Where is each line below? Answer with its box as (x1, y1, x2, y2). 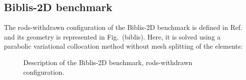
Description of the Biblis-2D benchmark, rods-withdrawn (23, 57, 193, 67)
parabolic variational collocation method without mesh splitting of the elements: (4, 41, 243, 51)
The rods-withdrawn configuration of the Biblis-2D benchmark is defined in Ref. (4, 22, 243, 32)
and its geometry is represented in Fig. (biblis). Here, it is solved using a (4, 31, 221, 41)
